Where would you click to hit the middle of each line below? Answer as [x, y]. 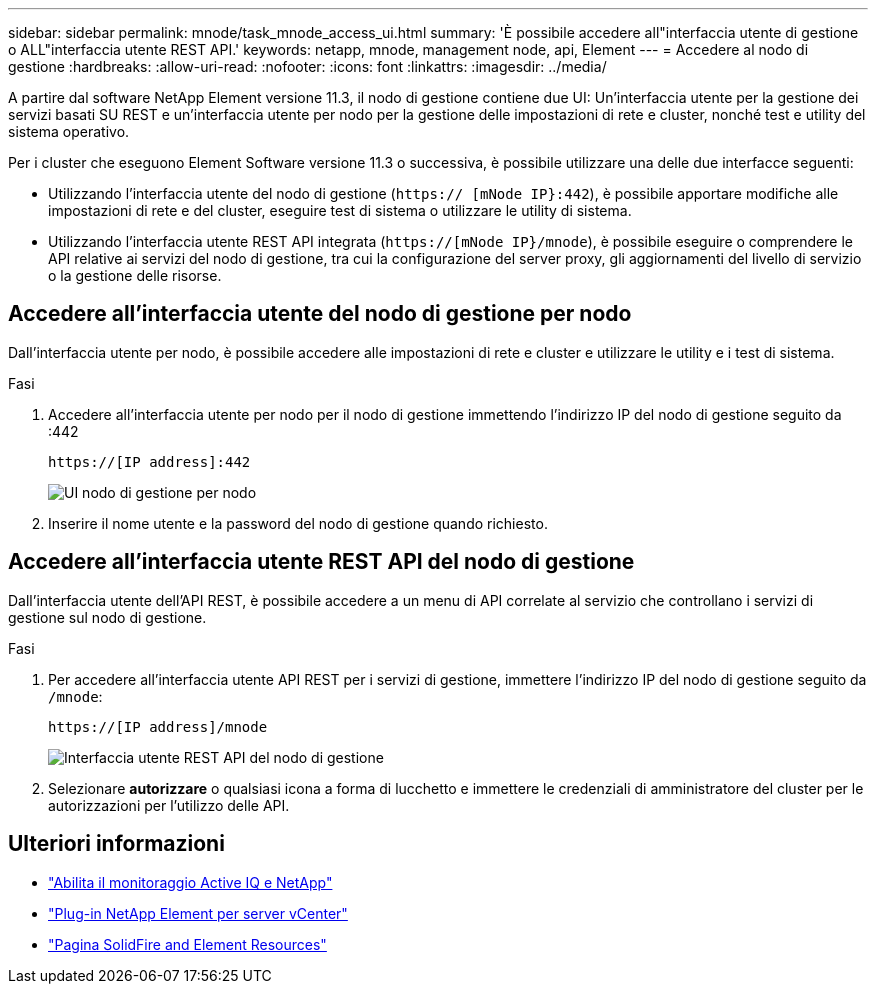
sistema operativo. [69, 131]
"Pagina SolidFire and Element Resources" [187, 944]
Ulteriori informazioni [116, 844]
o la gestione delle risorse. [135, 275]
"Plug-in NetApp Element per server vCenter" [198, 913]
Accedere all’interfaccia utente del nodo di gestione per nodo [320, 314]
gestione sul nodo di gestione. [107, 617]
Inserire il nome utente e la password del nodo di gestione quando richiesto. [298, 523]
